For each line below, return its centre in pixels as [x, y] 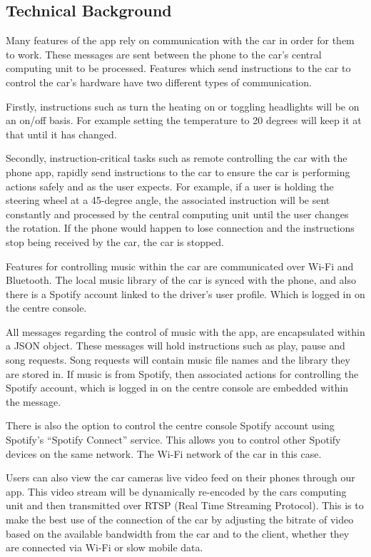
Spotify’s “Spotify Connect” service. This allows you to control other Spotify [173, 440]
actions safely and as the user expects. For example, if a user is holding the [170, 186]
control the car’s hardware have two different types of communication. [159, 82]
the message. [34, 401]
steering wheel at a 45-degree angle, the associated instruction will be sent [168, 200]
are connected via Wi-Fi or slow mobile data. [105, 547]
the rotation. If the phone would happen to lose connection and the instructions [180, 228]
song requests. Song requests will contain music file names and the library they [178, 360]
